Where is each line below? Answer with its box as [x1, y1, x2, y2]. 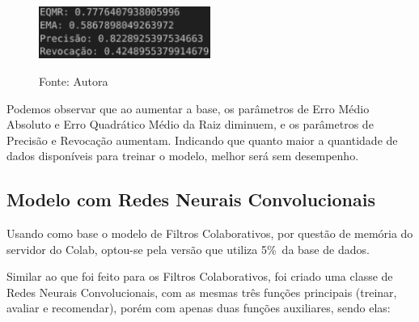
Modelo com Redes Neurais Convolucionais [6, 187, 375, 212]
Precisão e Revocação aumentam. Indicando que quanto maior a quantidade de [6, 131, 398, 148]
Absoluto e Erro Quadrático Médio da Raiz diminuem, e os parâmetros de [6, 116, 374, 133]
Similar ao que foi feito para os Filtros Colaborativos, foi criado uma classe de [6, 268, 393, 285]
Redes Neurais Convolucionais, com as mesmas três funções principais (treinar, [6, 283, 397, 300]
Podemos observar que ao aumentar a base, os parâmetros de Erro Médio [6, 100, 370, 117]
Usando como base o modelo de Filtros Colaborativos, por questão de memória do [6, 225, 413, 242]
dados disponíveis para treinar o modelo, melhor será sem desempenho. [6, 147, 359, 164]
